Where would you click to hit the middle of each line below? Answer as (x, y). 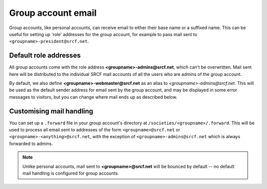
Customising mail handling (51, 111)
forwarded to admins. (31, 144)
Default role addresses (45, 56)
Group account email (53, 13)
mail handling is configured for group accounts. (71, 173)
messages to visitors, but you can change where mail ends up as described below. (93, 97)
